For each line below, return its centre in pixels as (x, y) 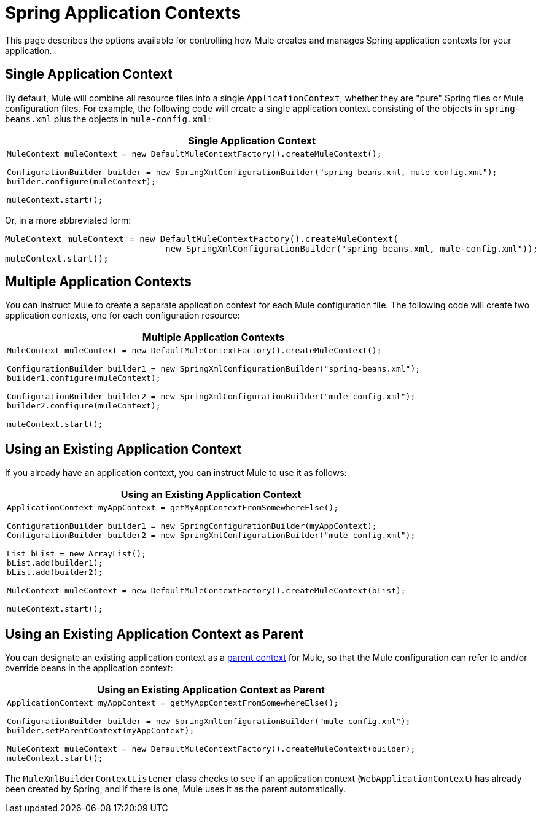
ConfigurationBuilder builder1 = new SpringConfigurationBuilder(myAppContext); (192, 526)
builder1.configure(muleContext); (84, 378)
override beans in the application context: (89, 668)
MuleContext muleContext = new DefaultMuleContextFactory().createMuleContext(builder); (211, 749)
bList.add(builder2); (55, 572)
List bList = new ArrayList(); (76, 554)
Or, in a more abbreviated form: (68, 220)
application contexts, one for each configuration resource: (123, 316)
